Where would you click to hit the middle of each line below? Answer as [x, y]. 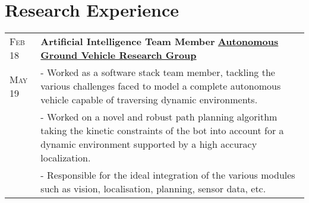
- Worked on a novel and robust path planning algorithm [159, 117]
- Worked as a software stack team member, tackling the [158, 72]
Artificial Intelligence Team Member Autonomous [160, 42]
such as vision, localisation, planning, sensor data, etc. [153, 189]
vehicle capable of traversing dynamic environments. [149, 100]
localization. [66, 158]
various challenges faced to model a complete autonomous [161, 86]
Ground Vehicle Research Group [119, 55]
